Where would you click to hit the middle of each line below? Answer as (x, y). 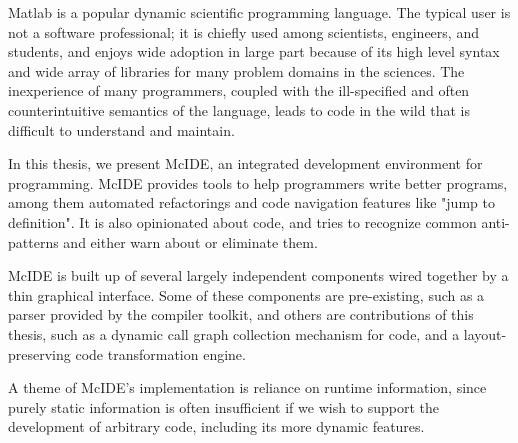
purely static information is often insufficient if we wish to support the (224, 406)
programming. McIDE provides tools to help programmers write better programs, (258, 182)
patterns (33, 241)
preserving (39, 353)
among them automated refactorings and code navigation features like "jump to (251, 202)
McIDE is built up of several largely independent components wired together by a (258, 275)
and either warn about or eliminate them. (190, 241)
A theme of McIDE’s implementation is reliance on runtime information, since (247, 387)
